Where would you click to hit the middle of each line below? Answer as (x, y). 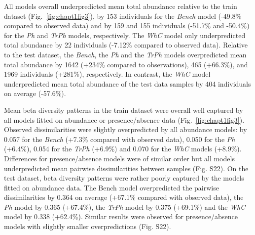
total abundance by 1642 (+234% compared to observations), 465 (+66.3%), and (126, 64)
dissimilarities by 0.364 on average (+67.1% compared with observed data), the (124, 197)
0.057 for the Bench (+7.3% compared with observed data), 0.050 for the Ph (120, 139)
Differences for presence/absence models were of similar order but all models (119, 158)
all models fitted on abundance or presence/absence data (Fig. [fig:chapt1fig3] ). (124, 119)
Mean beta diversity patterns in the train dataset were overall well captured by (124, 110)
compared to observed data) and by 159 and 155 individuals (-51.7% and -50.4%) (127, 25)
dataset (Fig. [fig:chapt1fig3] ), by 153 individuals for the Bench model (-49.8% (123, 16)
